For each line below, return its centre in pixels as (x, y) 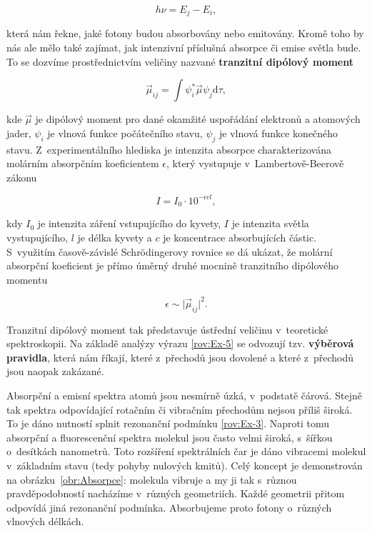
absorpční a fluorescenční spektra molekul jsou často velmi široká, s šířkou (170, 437)
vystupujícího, (37, 237)
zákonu (22, 177)
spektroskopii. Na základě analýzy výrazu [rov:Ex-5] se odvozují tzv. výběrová (180, 343)
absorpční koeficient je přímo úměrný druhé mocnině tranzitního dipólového (173, 265)
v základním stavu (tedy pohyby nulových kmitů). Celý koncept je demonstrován (185, 465)
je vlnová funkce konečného (279, 133)
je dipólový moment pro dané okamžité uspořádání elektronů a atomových (198, 119)
